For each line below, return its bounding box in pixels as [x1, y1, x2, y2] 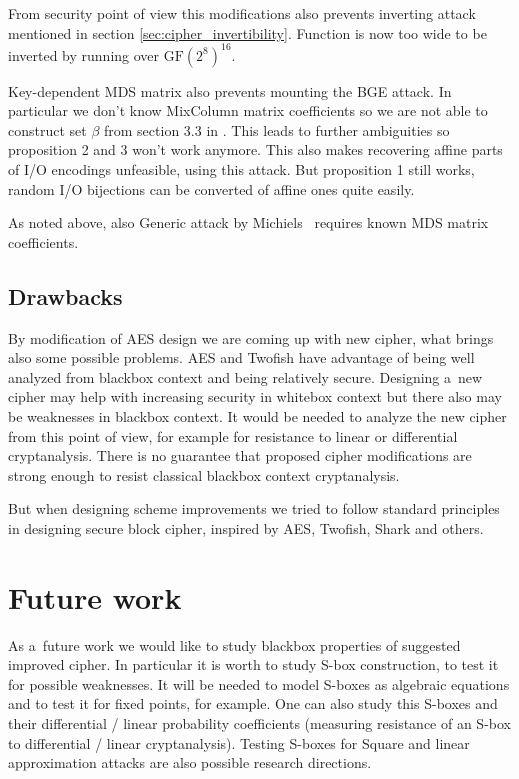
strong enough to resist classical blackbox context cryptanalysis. [8, 464, 400, 485]
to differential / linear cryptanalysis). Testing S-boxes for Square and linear [8, 732, 470, 753]
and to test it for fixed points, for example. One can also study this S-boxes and [8, 693, 498, 714]
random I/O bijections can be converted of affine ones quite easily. [8, 178, 415, 199]
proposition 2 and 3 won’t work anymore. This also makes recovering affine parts [8, 139, 503, 160]
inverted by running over [8, 44, 160, 65]
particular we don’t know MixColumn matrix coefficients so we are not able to [8, 100, 488, 121]
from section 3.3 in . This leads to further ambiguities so [104, 119, 450, 140]
